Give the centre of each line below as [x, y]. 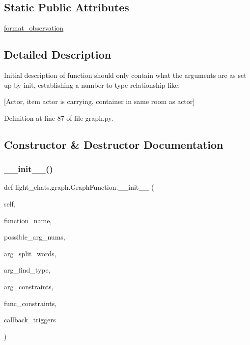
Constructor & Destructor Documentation [114, 144]
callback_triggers [30, 320]
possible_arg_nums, [35, 237]
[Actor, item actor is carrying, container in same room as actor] [99, 101]
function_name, [28, 220]
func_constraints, [30, 303]
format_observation [34, 28]
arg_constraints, [29, 286]
